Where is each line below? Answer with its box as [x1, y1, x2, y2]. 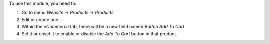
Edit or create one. [21, 16, 60, 22]
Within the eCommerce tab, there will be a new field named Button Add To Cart [21, 24, 185, 30]
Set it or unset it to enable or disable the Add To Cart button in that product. [21, 30, 177, 37]
